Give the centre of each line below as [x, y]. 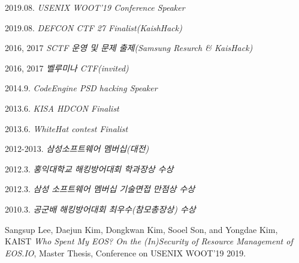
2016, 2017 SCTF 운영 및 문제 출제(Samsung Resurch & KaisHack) [129, 48]
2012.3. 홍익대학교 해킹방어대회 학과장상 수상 [89, 168]
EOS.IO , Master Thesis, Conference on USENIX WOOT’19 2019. [126, 252]
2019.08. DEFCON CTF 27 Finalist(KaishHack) [93, 27]
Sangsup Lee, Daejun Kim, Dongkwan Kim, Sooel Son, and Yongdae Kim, [141, 229]
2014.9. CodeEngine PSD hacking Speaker [81, 88]
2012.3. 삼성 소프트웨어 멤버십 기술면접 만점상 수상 [100, 189]
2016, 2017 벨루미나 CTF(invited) [67, 68]
